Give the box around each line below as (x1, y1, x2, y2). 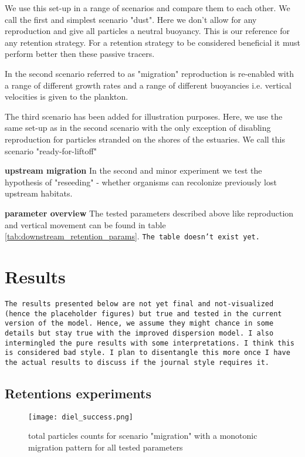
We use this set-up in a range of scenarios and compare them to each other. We (5, 2, 290, 13)
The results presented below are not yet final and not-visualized (5, 299, 274, 308)
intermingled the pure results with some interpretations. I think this (5, 338, 294, 347)
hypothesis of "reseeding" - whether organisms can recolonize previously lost (5, 175, 277, 188)
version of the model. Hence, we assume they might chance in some (5, 319, 274, 328)
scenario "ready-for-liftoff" (5, 144, 97, 157)
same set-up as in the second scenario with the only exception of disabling (5, 121, 271, 134)
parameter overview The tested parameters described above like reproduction (5, 207, 294, 219)
